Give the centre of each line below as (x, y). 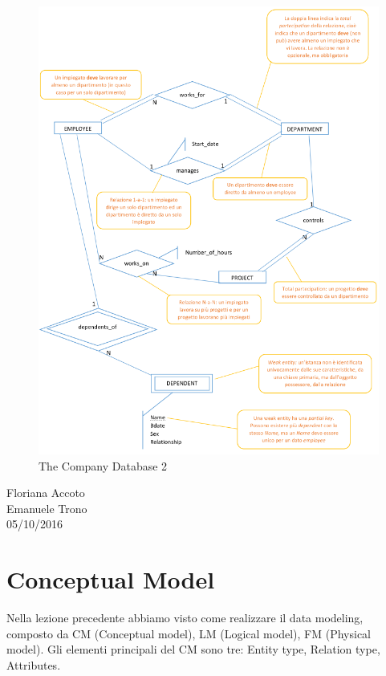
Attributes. (34, 664)
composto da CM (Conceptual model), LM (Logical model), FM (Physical (189, 633)
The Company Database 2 (103, 465)
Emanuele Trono (47, 508)
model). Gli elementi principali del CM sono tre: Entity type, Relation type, (193, 649)
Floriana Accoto (46, 493)
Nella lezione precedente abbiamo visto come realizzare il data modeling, (185, 618)
